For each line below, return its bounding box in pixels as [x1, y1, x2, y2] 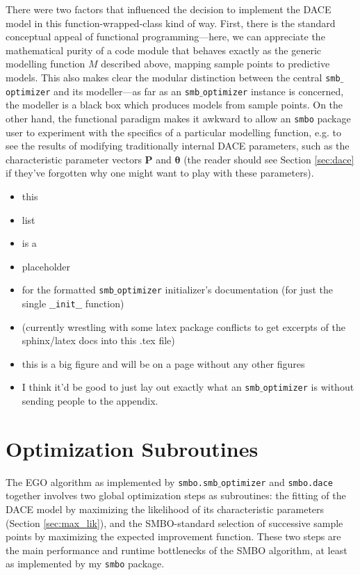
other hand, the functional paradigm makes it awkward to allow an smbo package [6, 111, 351, 125]
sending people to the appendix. [22, 394, 158, 408]
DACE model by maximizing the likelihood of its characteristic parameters [6, 502, 325, 516]
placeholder [22, 259, 71, 273]
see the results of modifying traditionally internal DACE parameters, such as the [6, 138, 350, 153]
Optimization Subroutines [6, 434, 259, 462]
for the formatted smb [22, 282, 114, 297]
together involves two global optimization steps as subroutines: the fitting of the [6, 488, 346, 503]
